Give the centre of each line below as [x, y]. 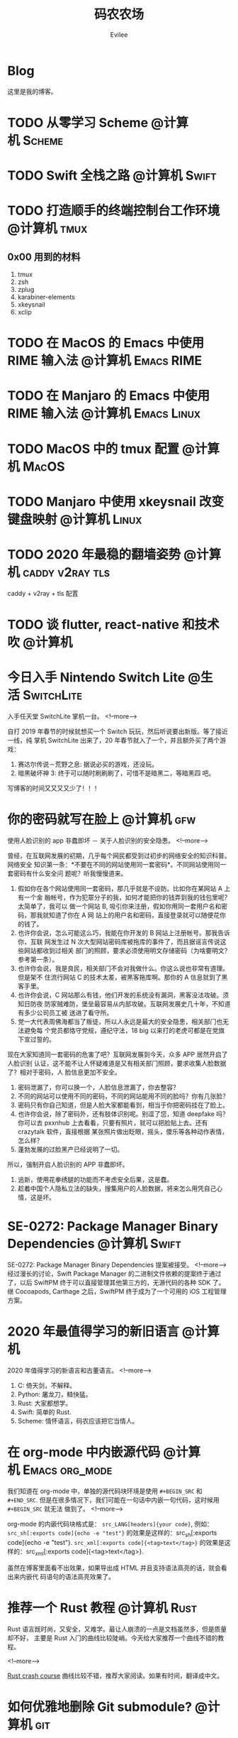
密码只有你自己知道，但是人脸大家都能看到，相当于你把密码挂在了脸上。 [123, 1105]
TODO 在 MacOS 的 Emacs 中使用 [106, 343]
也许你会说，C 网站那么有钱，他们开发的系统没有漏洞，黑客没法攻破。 [120, 995]
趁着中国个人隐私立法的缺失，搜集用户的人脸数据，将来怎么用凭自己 [117, 1188]
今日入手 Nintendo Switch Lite [96, 678]
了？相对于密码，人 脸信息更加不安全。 [64, 1072]
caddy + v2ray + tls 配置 [43, 593]
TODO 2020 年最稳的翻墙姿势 [94, 554]
